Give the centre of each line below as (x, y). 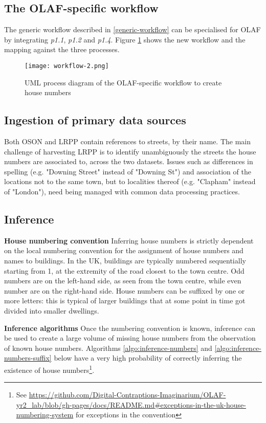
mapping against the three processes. (62, 49)
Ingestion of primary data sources (95, 120)
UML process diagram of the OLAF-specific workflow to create (123, 82)
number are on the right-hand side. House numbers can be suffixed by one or (125, 290)
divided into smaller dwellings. (52, 310)
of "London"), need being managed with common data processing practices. (122, 191)
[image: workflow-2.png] (67, 66)
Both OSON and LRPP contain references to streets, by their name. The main (128, 141)
